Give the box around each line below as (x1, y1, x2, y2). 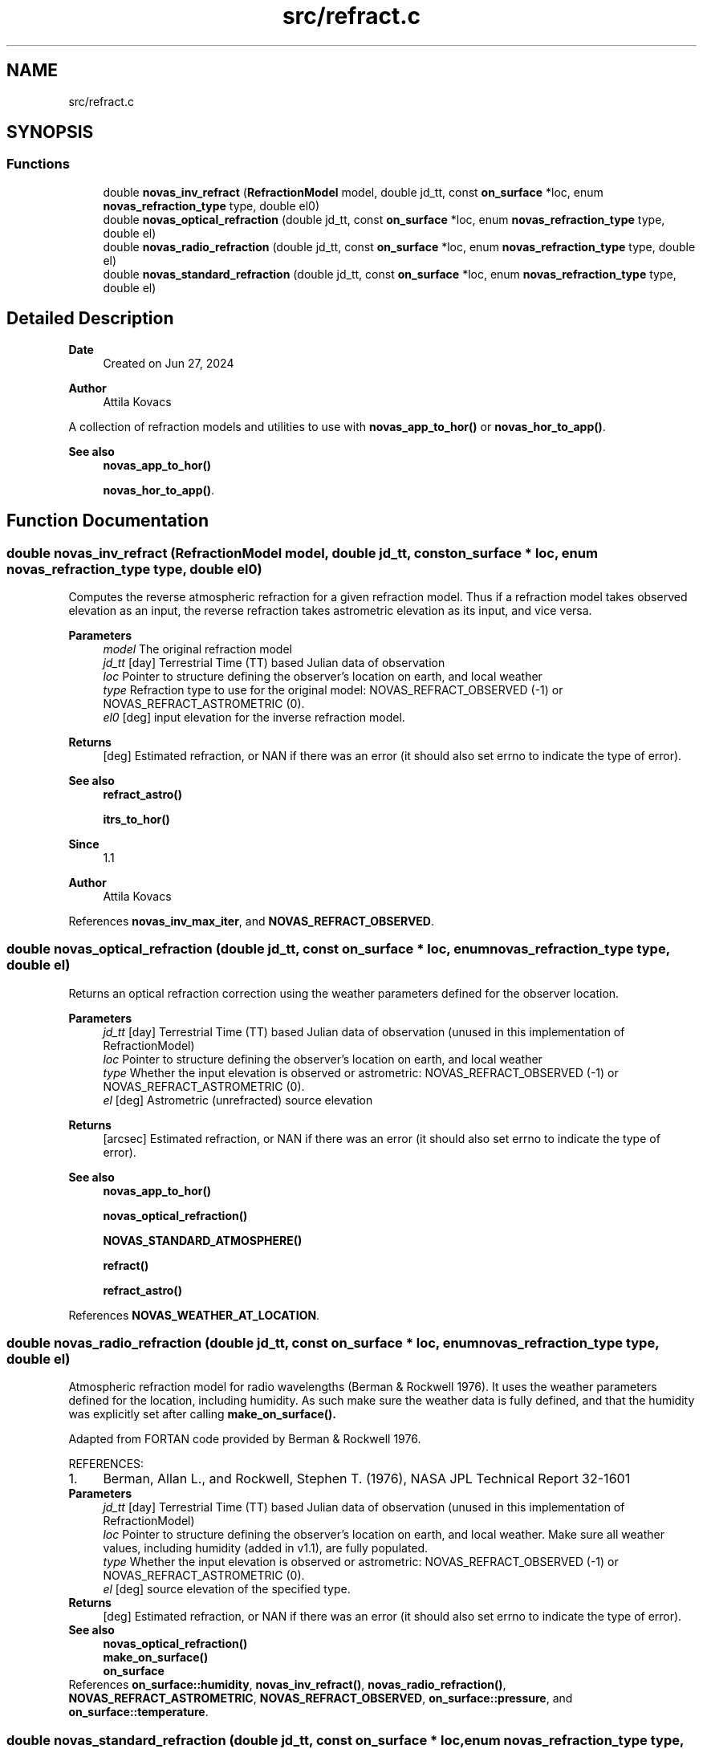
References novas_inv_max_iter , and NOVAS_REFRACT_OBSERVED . (68, 913, 435, 928)
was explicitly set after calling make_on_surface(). (68, 1407, 336, 1422)
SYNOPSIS (6, 122, 94, 143)
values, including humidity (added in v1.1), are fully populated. (103, 1541, 429, 1556)
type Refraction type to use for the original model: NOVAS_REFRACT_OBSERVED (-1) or (103, 682, 563, 697)
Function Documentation (6, 510, 209, 531)
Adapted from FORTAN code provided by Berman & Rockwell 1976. (68, 1432, 421, 1446)
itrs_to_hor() (103, 811, 170, 826)
